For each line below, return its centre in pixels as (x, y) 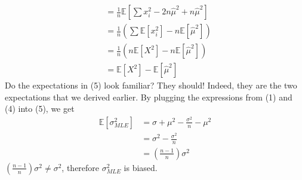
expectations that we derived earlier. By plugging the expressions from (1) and (149, 97)
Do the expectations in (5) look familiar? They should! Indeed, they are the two (151, 85)
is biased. (141, 167)
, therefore (81, 167)
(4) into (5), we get (40, 109)
